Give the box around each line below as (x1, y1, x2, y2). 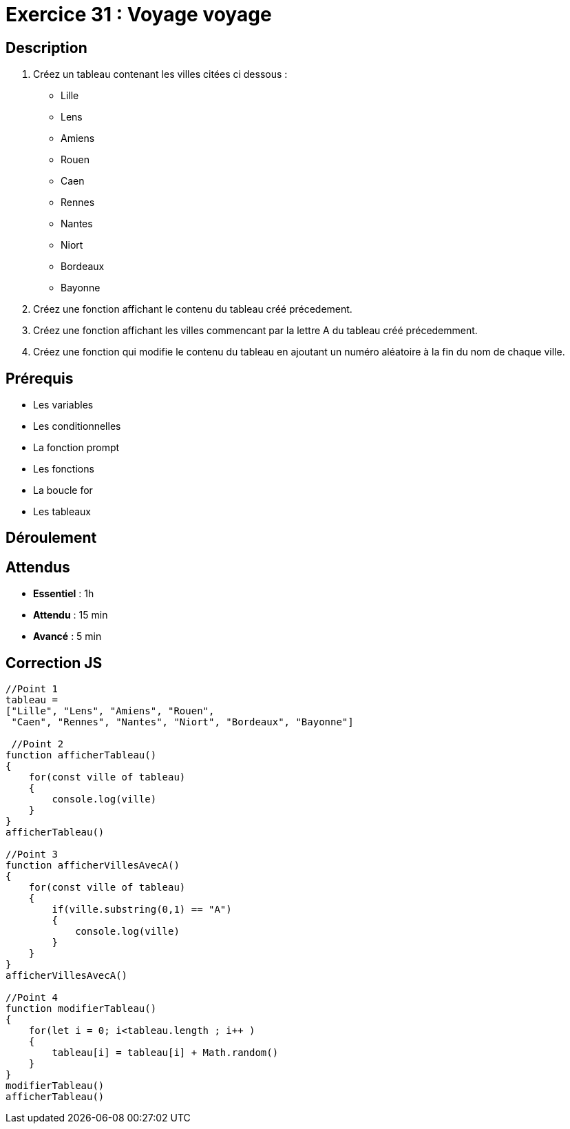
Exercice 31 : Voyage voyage (6, 3, 272, 26)
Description (6, 39, 87, 56)
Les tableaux (33, 506, 91, 518)
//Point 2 (11, 738, 64, 750)
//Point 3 (6, 849, 58, 860)
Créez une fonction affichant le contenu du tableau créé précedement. (33, 303, 352, 315)
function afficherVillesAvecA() (6, 860, 180, 871)
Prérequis (6, 369, 74, 387)
